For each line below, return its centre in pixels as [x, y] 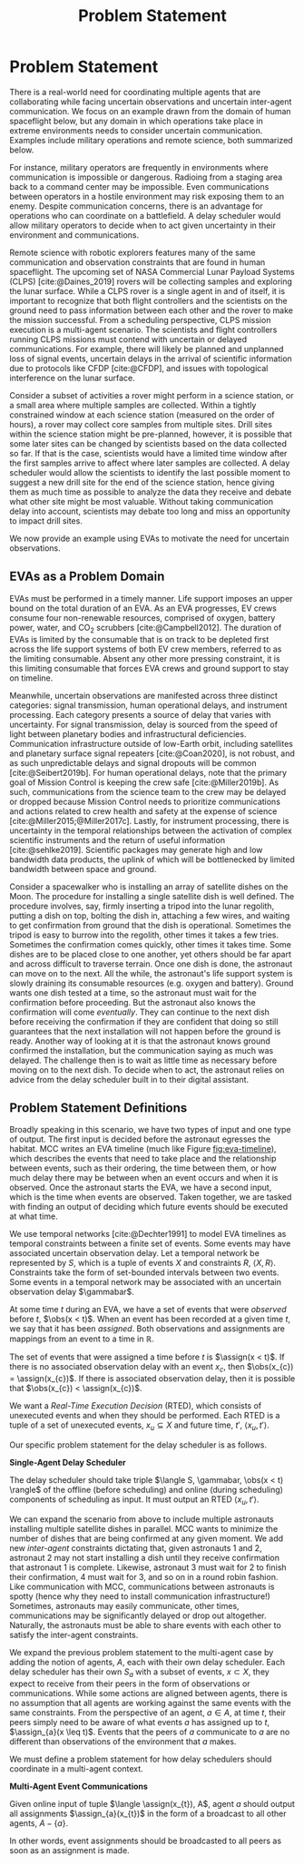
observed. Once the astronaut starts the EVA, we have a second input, [141, 1188]
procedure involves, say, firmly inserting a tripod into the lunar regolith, [142, 906]
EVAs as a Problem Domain [87, 577]
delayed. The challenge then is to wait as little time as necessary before [143, 1060]
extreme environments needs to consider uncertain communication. [136, 130]
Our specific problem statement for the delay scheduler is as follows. [138, 1445]
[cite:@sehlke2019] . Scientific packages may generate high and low [136, 849]
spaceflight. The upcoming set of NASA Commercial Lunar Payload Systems [152, 271]
